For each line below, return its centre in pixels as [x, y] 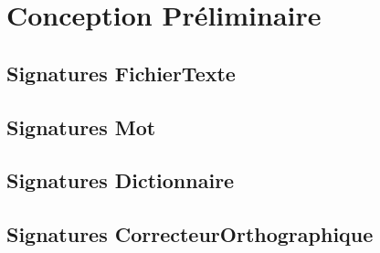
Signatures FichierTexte [121, 73]
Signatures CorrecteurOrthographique [190, 234]
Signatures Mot [81, 126]
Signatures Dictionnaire [121, 180]
